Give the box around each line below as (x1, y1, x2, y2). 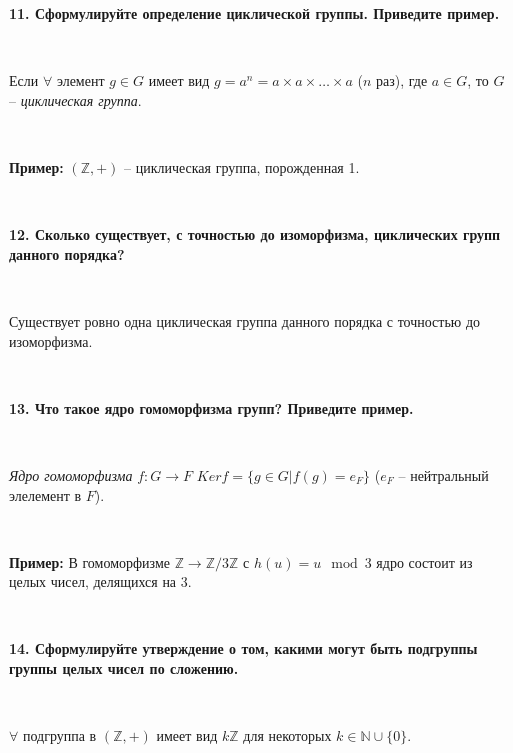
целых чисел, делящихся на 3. (9, 571, 192, 592)
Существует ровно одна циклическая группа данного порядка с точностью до (9, 310, 481, 331)
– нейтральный (398, 464, 489, 485)
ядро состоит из (376, 551, 473, 572)
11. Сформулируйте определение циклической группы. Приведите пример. (9, 3, 500, 23)
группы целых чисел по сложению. (9, 658, 239, 679)
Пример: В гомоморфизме (9, 551, 170, 572)
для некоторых (243, 725, 332, 746)
